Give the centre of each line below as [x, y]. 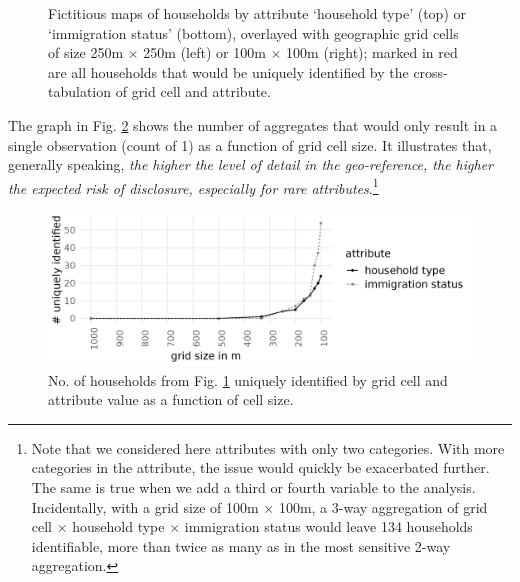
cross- [430, 71]
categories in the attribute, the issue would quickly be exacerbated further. [260, 467]
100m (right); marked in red [372, 52]
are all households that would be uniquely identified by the [228, 71]
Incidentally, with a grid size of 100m [145, 506]
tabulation [80, 91]
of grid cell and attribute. [193, 91]
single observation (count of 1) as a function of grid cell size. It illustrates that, [250, 144]
